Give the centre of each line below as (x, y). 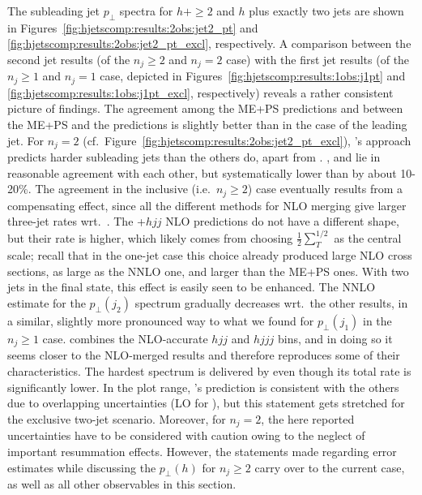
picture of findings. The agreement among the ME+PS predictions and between (205, 108)
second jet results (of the (69, 59)
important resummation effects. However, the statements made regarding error (202, 451)
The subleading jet (54, 11)
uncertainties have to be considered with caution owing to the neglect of (186, 435)
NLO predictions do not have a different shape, (282, 221)
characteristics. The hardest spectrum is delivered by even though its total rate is (209, 371)
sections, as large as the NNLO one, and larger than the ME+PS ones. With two (208, 271)
